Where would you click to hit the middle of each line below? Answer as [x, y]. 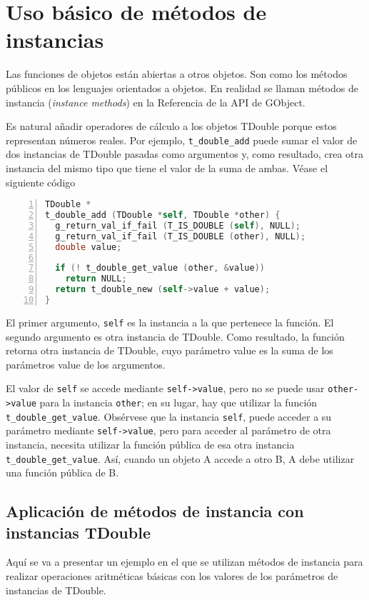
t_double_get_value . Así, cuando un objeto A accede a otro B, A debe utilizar [180, 458]
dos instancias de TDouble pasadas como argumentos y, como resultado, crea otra [184, 154]
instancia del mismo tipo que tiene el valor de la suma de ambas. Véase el [167, 167]
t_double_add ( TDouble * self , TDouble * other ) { [163, 215]
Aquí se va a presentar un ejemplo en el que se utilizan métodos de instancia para [184, 562]
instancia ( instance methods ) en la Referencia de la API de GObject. [156, 102]
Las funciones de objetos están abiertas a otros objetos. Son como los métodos [177, 74]
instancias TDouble [78, 532]
